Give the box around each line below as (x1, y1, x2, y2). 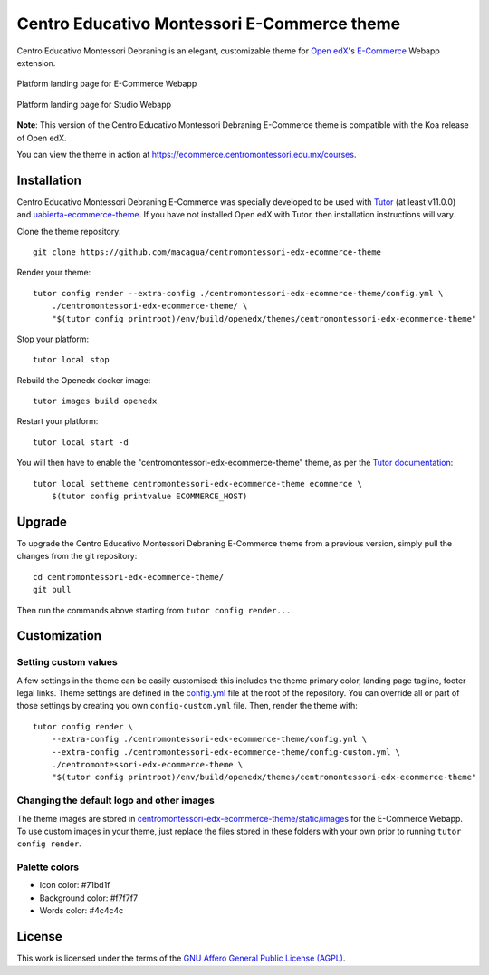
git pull (33, 584, 72, 595)
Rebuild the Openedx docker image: (16, 374, 151, 385)
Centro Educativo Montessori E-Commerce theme (16, 14, 401, 34)
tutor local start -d (33, 437, 129, 448)
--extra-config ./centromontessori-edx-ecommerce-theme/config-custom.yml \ (51, 747, 401, 757)
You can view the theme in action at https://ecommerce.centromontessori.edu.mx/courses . (16, 149, 357, 159)
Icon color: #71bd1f (39, 880, 110, 891)
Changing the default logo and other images (16, 794, 215, 806)
